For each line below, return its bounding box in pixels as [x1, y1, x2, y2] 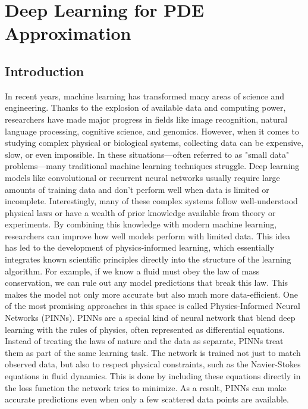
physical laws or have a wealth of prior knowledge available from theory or [5, 206, 276, 218]
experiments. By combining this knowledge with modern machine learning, [5, 218, 277, 230]
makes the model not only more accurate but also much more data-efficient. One [5, 288, 298, 300]
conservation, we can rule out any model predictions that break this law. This [5, 276, 288, 289]
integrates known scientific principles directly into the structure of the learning [5, 253, 291, 266]
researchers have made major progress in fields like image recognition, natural [5, 113, 288, 125]
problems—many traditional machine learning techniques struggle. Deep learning [5, 160, 300, 172]
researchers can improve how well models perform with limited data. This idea [5, 229, 291, 242]
